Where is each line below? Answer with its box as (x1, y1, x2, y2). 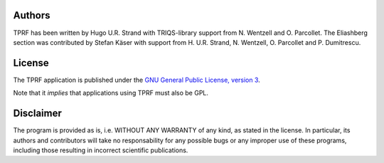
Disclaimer (13, 107, 62, 120)
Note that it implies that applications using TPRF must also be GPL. (13, 89, 209, 98)
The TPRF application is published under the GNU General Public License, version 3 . (13, 75, 261, 84)
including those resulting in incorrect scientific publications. (13, 146, 188, 154)
